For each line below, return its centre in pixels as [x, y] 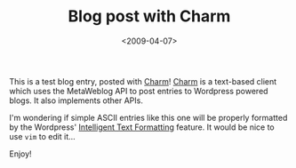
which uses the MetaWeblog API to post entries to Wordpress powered [139, 91]
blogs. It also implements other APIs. [76, 100]
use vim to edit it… [42, 136]
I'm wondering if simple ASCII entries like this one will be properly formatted [148, 117]
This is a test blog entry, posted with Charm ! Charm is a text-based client [143, 81]
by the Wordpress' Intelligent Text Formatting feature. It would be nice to [142, 127]
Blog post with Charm [149, 16]
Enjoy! [21, 154]
